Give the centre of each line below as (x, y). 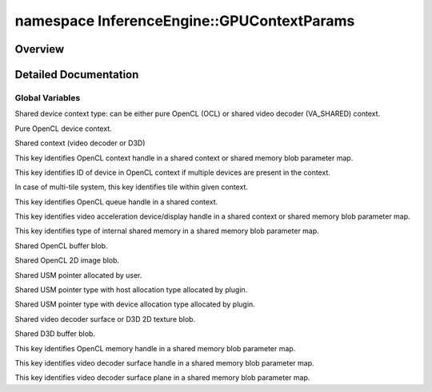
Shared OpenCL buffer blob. (61, 245)
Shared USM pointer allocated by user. (78, 275)
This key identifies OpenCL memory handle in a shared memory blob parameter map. (155, 348)
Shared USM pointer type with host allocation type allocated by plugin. (131, 290)
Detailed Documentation (77, 75)
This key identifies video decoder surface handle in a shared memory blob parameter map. (165, 362)
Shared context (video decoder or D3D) (80, 143)
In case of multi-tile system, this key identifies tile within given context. (131, 187)
